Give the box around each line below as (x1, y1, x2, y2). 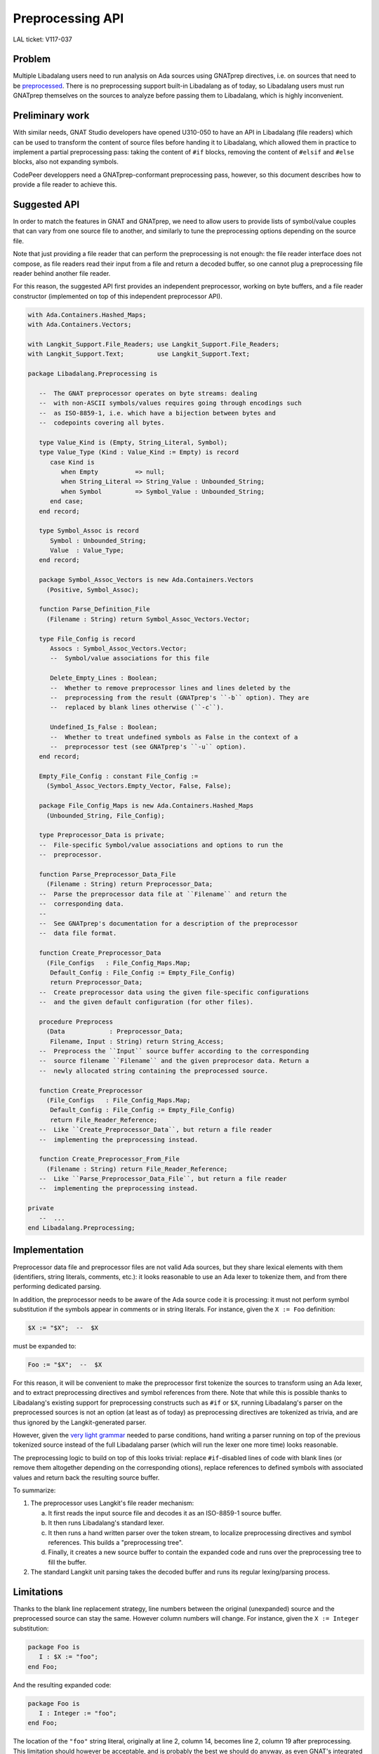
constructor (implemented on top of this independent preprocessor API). (13, 292, 222, 300)
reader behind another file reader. (13, 269, 111, 277)
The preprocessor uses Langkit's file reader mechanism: (30, 1499, 194, 1508)
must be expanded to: (13, 1342, 77, 1351)
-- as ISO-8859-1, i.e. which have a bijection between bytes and (39, 409, 277, 417)
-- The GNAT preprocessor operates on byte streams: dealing (39, 389, 258, 397)
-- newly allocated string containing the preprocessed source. (39, 1066, 269, 1075)
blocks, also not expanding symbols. (13, 158, 119, 166)
